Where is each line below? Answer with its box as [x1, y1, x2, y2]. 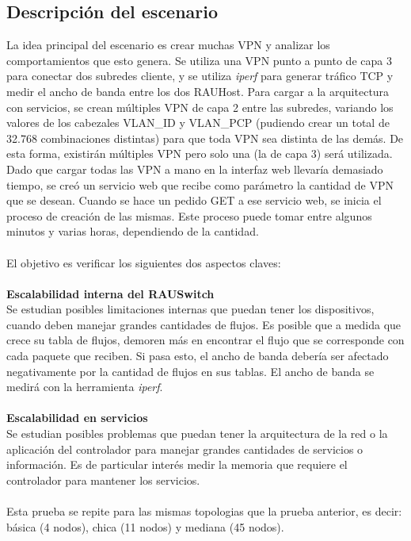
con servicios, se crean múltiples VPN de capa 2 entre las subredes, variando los [6, 98, 394, 115]
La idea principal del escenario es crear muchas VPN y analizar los [6, 36, 330, 53]
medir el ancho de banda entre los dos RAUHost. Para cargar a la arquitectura [6, 82, 390, 99]
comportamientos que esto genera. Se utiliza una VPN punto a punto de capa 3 [6, 52, 392, 68]
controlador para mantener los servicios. [6, 471, 200, 488]
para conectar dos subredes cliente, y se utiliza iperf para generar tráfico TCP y [6, 67, 394, 84]
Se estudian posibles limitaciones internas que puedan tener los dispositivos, [6, 301, 375, 317]
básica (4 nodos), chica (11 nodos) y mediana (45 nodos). [6, 518, 284, 535]
